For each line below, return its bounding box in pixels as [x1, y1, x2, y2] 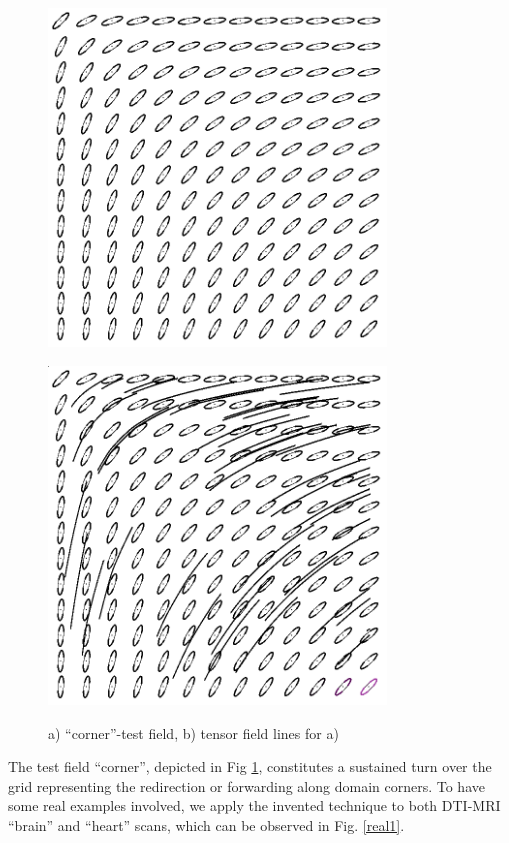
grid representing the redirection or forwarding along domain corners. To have [8, 775, 485, 796]
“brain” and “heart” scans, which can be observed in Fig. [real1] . [8, 814, 405, 835]
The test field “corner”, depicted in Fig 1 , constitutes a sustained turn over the [8, 756, 492, 777]
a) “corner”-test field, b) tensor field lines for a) [48, 722, 339, 743]
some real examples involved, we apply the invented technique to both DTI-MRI [8, 795, 501, 816]
